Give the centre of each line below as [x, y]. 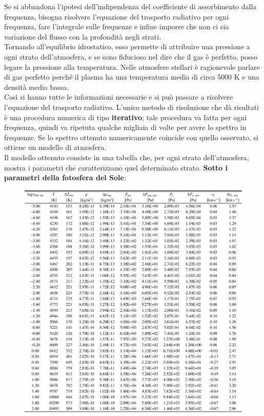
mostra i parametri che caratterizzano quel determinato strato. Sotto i [116, 167]
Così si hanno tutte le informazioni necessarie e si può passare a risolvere [119, 97]
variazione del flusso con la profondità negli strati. [83, 36]
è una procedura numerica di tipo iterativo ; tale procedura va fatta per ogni [126, 117]
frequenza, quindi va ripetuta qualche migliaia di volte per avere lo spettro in [125, 127]
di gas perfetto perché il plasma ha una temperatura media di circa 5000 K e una [132, 77]
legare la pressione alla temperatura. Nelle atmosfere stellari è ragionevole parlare [132, 67]
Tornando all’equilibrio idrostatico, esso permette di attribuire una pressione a [127, 46]
